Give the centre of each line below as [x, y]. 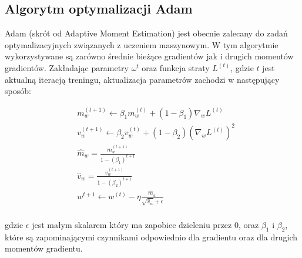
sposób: [18, 91]
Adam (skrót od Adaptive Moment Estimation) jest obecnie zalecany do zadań [146, 33]
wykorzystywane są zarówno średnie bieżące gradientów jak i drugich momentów [149, 56]
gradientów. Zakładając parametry [67, 67]
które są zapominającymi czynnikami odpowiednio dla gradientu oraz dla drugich [151, 237]
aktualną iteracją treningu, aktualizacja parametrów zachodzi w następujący [142, 79]
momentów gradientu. [44, 248]
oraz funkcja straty [176, 67]
